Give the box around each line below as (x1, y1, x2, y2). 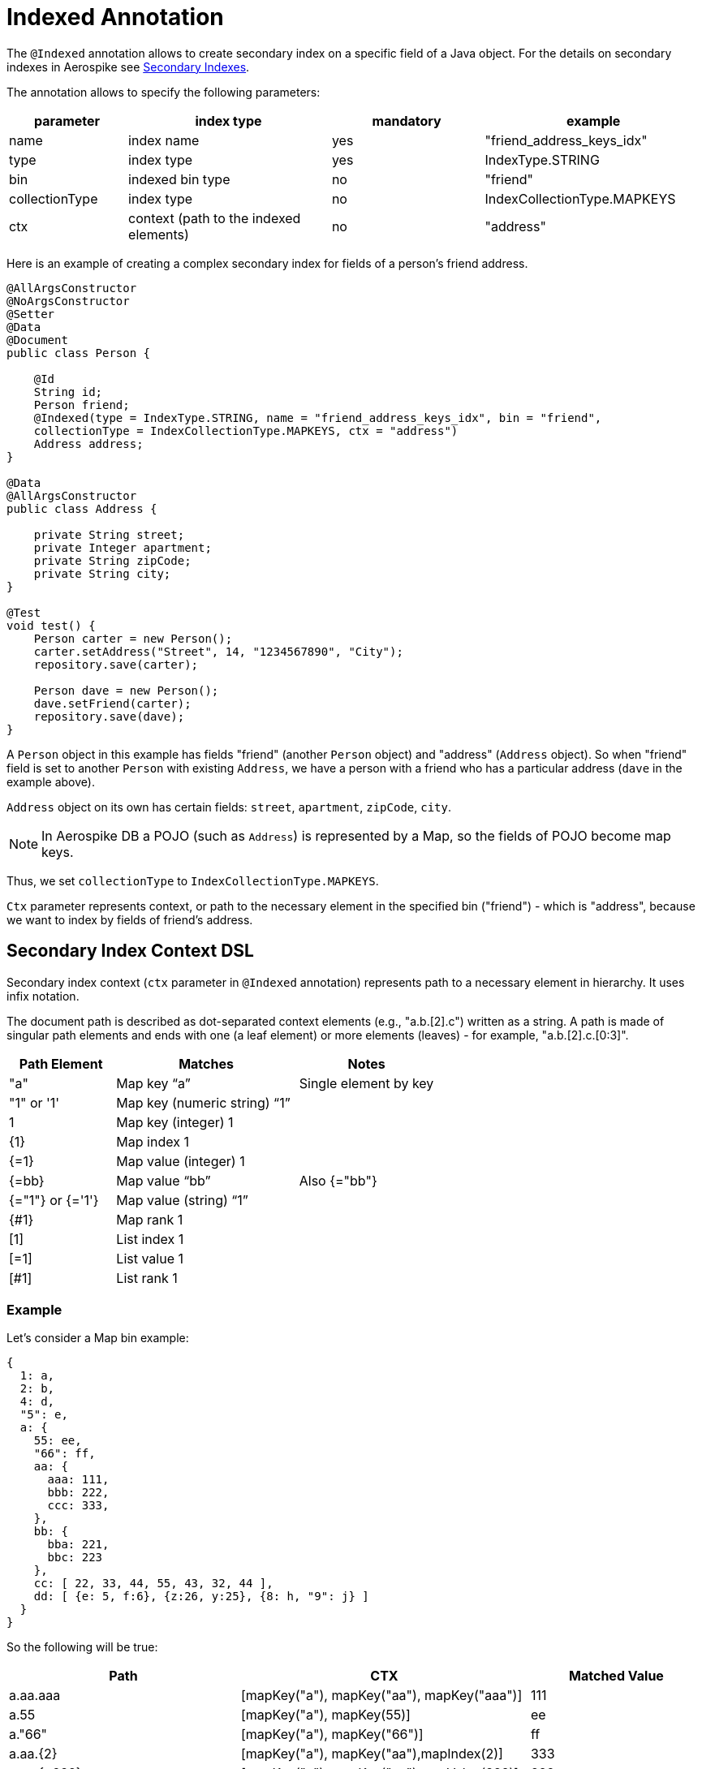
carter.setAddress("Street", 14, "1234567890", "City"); (33, 644, 403, 658)
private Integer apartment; (33, 540, 212, 554)
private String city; (33, 566, 171, 580)
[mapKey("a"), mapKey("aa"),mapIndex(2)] (240, 1745, 503, 1763)
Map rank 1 (116, 1211, 183, 1228)
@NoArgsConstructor (6, 294, 130, 308)
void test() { (6, 618, 96, 632)
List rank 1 (116, 1269, 178, 1286)
